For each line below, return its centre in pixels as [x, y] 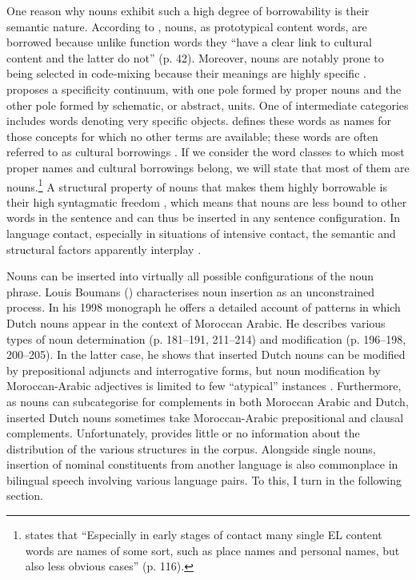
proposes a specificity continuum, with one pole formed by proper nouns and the [204, 89]
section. [25, 495]
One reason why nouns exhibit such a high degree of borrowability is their [188, 10]
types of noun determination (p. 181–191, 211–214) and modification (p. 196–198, [206, 338]
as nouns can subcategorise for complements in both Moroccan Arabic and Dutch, [208, 401]
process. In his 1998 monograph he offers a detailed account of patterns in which [204, 307]
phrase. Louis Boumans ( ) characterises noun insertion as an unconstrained [191, 291]
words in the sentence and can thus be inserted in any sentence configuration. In [204, 217]
